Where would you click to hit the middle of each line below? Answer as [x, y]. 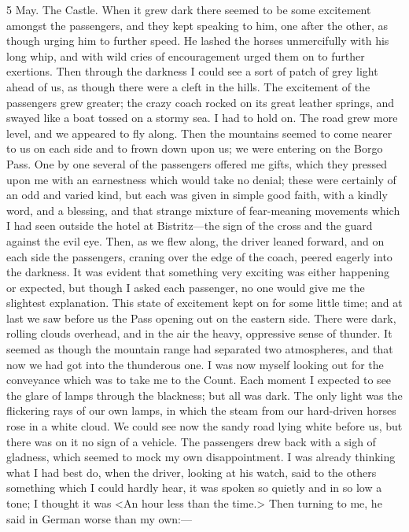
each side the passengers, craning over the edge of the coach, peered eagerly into [199, 256]
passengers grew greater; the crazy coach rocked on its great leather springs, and [201, 102]
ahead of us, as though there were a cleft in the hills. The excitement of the [188, 86]
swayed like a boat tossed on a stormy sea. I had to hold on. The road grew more [202, 118]
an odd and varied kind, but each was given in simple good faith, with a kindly [197, 195]
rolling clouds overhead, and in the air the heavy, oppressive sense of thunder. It [199, 333]
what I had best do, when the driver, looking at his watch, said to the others [192, 472]
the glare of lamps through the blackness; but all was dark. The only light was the [204, 395]
